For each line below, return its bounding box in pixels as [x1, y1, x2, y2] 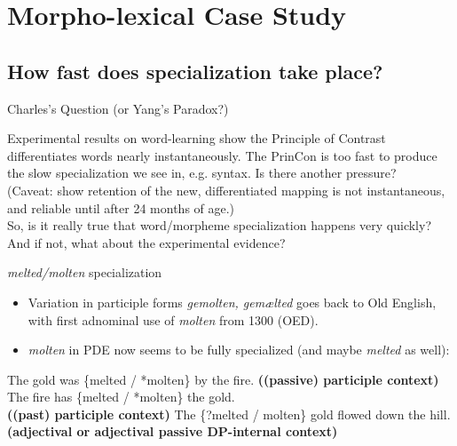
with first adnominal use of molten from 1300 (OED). [28, 310, 319, 329]
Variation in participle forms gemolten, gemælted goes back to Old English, [28, 292, 437, 311]
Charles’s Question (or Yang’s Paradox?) [7, 99, 229, 117]
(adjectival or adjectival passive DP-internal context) [7, 422, 338, 441]
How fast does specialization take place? [7, 57, 383, 84]
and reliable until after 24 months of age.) [7, 198, 235, 217]
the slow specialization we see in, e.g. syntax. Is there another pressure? [7, 163, 397, 182]
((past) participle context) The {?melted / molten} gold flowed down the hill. [7, 404, 451, 423]
